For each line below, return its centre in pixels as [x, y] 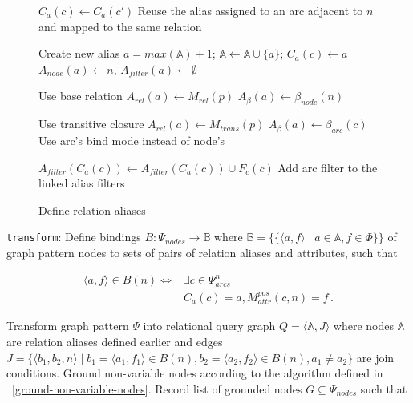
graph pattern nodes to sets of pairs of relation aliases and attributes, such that [202, 252]
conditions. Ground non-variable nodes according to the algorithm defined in [195, 373]
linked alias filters [82, 183]
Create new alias [79, 53]
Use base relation [81, 96]
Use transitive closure [91, 124]
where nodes [363, 326]
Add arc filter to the [328, 167]
